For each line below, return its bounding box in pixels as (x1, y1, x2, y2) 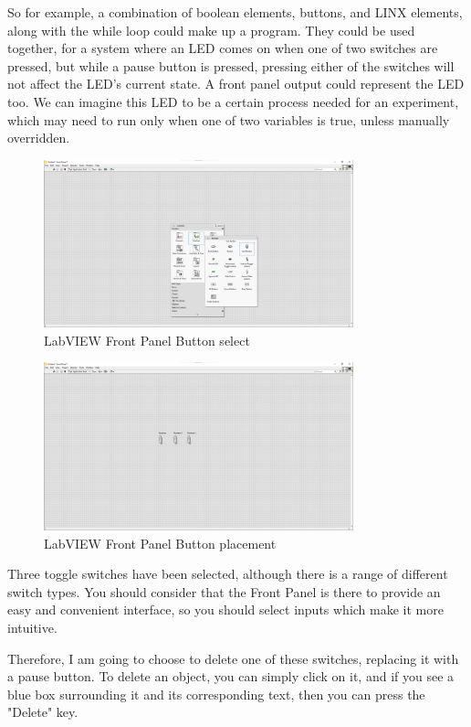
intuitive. (7, 617, 58, 636)
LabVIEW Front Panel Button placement (44, 533, 277, 552)
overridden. (7, 128, 70, 147)
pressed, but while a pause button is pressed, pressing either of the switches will (7, 56, 455, 75)
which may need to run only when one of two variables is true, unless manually (7, 110, 450, 129)
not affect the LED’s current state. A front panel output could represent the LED (7, 74, 465, 93)
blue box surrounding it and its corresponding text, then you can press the (7, 684, 425, 703)
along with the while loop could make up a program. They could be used (7, 20, 415, 39)
